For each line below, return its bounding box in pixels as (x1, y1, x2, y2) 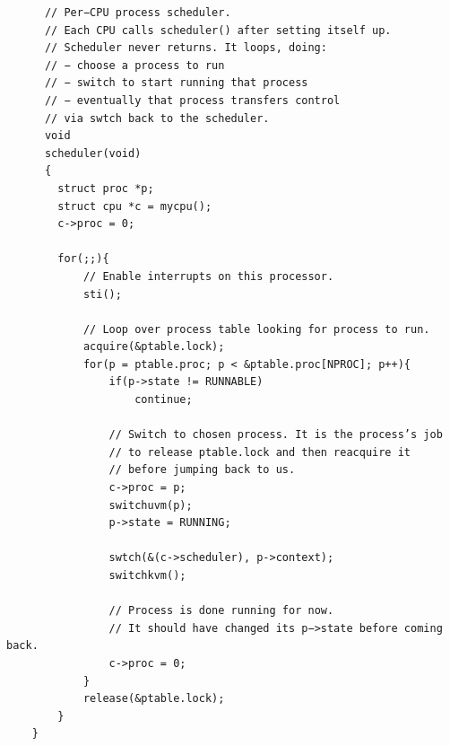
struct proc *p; (57, 181, 154, 195)
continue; (134, 393, 193, 407)
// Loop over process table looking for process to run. (82, 322, 430, 336)
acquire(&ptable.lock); (82, 340, 225, 354)
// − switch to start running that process (44, 76, 308, 90)
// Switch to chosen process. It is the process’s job (108, 428, 443, 442)
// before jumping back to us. (108, 463, 296, 477)
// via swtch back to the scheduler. (44, 111, 270, 125)
